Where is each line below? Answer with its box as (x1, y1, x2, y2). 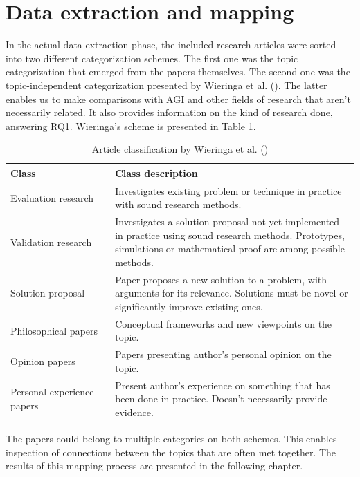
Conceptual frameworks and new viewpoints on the (115, 316, 332, 330)
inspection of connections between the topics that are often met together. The (6, 445, 336, 459)
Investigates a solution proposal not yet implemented (115, 214, 340, 229)
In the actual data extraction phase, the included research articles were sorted (6, 37, 336, 52)
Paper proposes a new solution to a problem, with (115, 272, 327, 286)
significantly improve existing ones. (115, 299, 263, 313)
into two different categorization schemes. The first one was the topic (6, 50, 298, 65)
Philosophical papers (10, 323, 98, 337)
